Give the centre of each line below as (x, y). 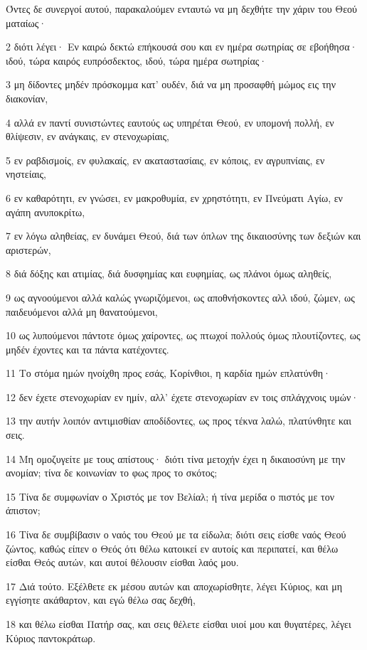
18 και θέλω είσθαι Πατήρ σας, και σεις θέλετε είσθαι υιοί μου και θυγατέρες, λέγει (179, 624)
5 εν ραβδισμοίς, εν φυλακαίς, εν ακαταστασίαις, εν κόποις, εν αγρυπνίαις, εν (165, 160)
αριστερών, (28, 249)
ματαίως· (26, 22)
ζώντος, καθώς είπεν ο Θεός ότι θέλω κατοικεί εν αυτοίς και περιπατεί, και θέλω (172, 548)
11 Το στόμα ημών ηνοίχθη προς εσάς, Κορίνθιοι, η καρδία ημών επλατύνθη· (168, 373)
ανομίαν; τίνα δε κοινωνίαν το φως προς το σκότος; (112, 473)
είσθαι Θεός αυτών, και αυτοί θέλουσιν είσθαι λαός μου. (122, 562)
